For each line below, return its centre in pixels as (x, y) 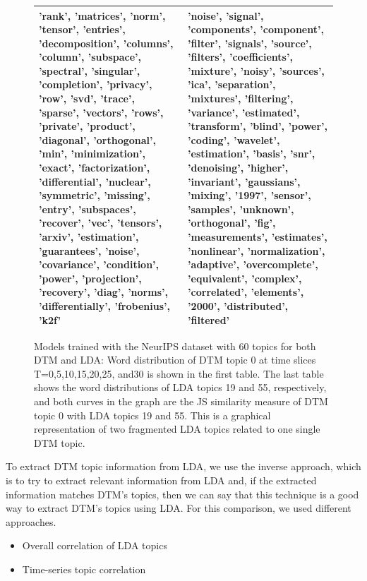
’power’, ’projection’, (90, 278)
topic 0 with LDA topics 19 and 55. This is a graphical (152, 415)
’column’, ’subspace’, (90, 57)
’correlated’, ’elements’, (246, 292)
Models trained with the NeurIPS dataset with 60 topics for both (175, 346)
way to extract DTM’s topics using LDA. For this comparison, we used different (179, 508)
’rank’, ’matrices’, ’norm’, (102, 15)
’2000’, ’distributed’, (238, 305)
